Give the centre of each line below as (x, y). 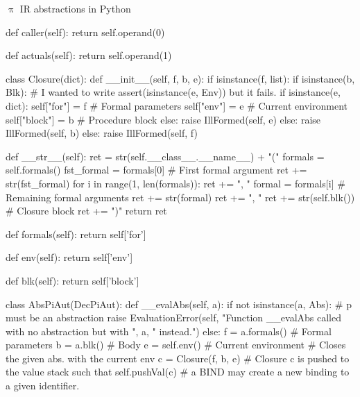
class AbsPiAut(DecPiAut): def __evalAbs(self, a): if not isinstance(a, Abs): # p (179, 304)
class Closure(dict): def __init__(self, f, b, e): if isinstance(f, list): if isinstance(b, (180, 78)
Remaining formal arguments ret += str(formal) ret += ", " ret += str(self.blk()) (180, 197)
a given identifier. (43, 386)
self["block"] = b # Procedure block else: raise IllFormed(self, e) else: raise (163, 119)
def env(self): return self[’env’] (69, 257)
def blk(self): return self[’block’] (72, 280)
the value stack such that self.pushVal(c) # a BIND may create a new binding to (178, 372)
